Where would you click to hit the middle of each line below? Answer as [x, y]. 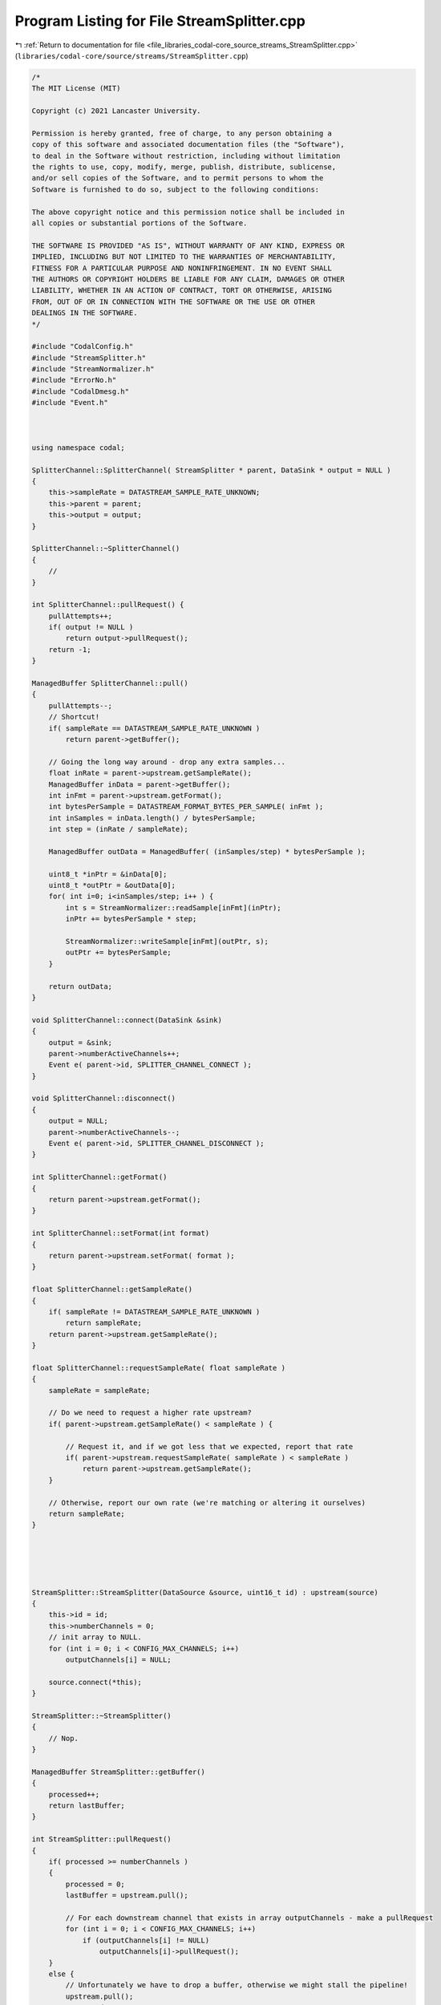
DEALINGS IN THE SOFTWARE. [85, 313]
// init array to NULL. [95, 1637]
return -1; [70, 649]
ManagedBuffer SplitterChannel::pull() [110, 683]
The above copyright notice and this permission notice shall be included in [188, 212]
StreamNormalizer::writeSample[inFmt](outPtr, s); [167, 941]
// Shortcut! [74, 717]
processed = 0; [95, 1884]
